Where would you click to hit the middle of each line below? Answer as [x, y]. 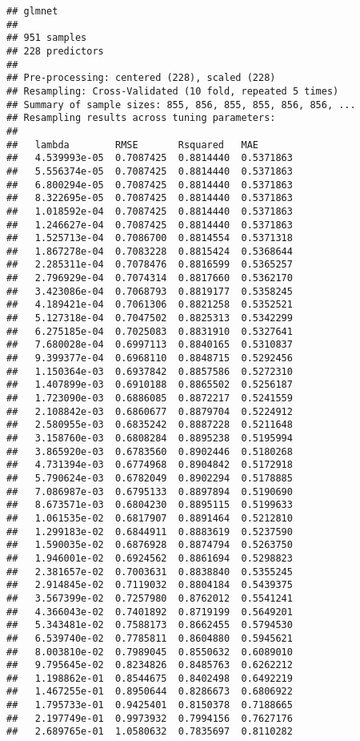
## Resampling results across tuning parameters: [141, 118]
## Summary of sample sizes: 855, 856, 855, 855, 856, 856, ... [181, 105]
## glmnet [32, 11]
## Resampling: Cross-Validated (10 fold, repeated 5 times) [173, 91]
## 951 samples [47, 38]
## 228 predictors [55, 51]
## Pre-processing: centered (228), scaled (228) [141, 78]
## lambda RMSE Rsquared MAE [132, 145]
